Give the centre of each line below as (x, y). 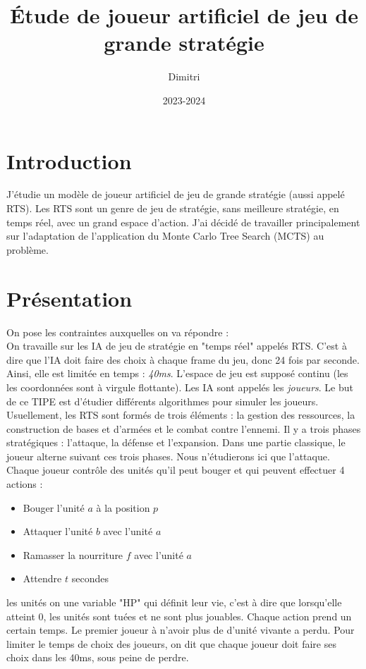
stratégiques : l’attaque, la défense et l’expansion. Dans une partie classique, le (176, 442)
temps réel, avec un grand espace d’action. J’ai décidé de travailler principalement (183, 222)
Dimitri (184, 76)
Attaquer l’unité (58, 531)
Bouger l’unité (54, 507)
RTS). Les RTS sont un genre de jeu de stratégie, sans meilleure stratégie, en (173, 208)
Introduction (69, 160)
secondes (90, 578)
